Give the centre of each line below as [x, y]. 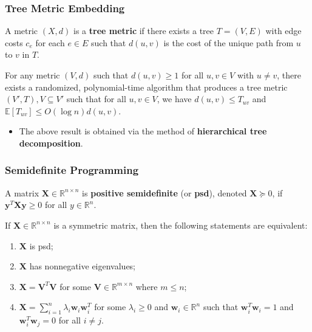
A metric [22, 31]
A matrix [22, 192]
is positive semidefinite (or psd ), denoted [164, 192]
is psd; [41, 245]
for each [50, 42]
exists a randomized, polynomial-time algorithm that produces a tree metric [146, 87]
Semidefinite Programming [72, 170]
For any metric [32, 75]
